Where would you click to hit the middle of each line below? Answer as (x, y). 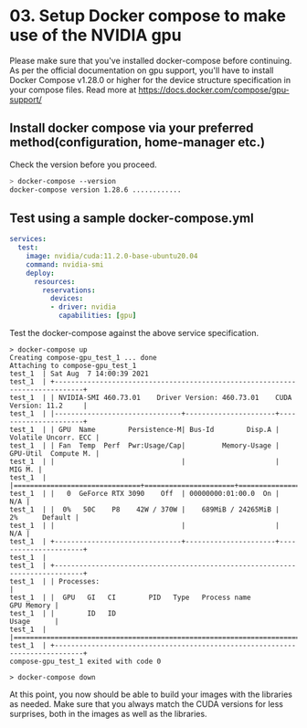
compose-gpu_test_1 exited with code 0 (85, 662)
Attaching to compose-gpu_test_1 (73, 366)
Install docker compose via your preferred (132, 128)
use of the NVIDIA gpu (95, 35)
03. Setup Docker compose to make (148, 16)
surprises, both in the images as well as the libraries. (108, 714)
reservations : (69, 290)
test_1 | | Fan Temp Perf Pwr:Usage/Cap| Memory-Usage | (145, 446)
